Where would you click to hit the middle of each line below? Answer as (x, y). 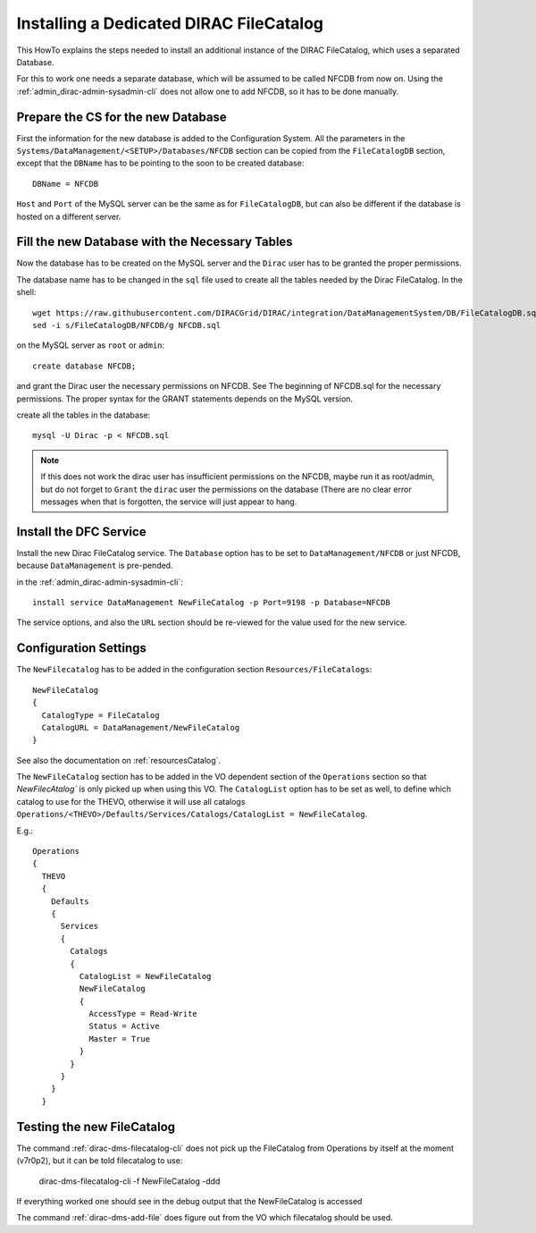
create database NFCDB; (84, 366)
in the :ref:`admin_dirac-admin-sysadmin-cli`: (100, 582)
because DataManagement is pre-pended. (95, 566)
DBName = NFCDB (66, 184)
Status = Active (124, 1026)
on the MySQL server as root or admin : (91, 345)
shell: (26, 292)
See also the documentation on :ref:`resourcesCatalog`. (119, 760)
